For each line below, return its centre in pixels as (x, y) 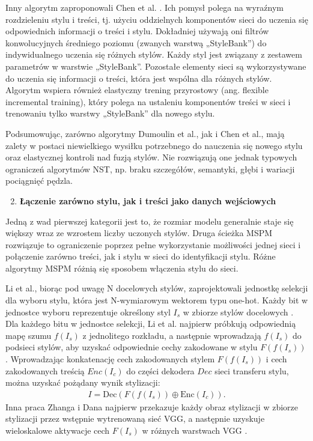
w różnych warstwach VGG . (195, 430)
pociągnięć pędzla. (39, 181)
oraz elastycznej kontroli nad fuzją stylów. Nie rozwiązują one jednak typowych (151, 157)
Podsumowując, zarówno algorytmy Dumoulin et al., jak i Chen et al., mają (145, 133)
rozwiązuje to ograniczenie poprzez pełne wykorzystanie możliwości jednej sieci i (153, 244)
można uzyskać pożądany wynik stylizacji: (83, 382)
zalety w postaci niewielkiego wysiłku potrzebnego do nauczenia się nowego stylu (154, 145)
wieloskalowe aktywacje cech (58, 430)
